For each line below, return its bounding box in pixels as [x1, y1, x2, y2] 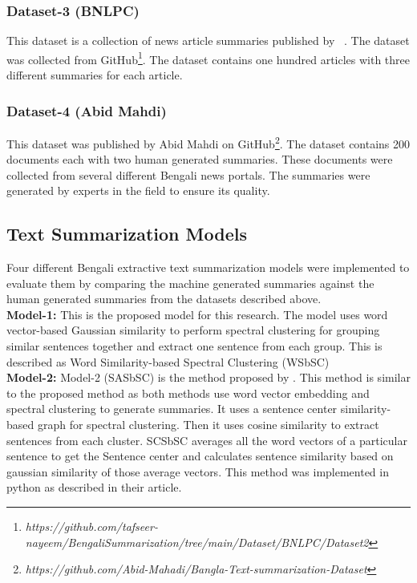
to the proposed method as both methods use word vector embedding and [6, 384, 370, 401]
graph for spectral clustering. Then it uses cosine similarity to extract [37, 416, 379, 433]
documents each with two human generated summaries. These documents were [6, 151, 393, 168]
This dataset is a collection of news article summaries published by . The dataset [6, 32, 410, 49]
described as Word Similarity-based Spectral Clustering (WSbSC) [6, 353, 330, 370]
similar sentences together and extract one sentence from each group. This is [6, 338, 383, 354]
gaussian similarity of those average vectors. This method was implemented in [6, 463, 389, 480]
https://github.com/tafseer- [25, 518, 158, 535]
